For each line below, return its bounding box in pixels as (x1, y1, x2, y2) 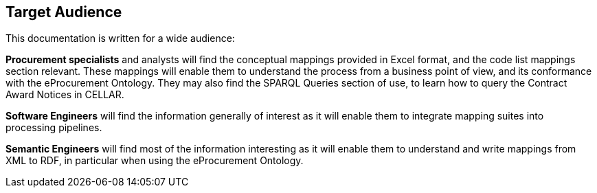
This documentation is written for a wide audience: (5, 32, 235, 45)
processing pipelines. (5, 122, 102, 134)
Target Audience (5, 3, 122, 21)
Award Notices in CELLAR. (5, 89, 124, 101)
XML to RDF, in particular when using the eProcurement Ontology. (5, 155, 304, 167)
